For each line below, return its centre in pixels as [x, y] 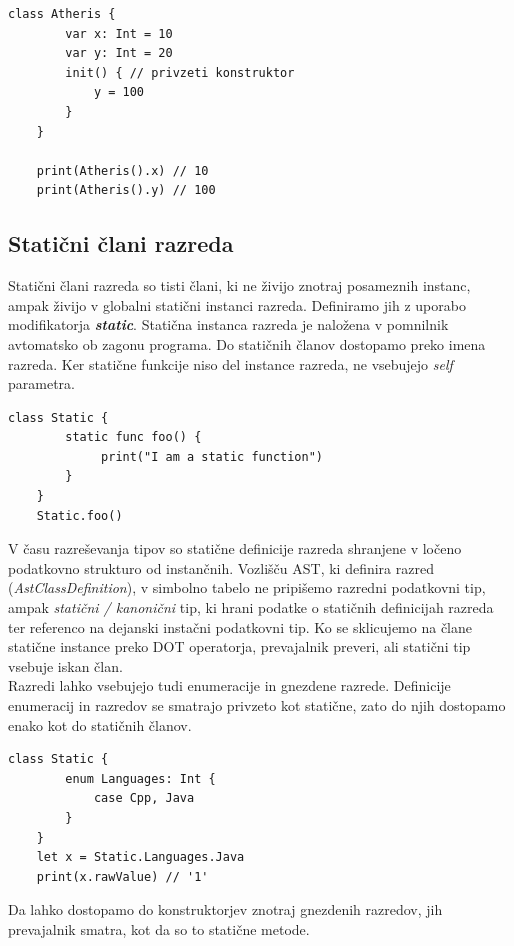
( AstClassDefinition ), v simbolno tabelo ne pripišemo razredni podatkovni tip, [247, 587]
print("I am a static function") [212, 456]
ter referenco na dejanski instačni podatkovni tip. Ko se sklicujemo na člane [240, 626]
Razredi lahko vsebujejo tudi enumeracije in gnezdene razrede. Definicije [229, 685]
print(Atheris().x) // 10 [122, 170]
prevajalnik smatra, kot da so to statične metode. [159, 928]
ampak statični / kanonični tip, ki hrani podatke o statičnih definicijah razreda [251, 607]
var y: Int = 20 [119, 53]
